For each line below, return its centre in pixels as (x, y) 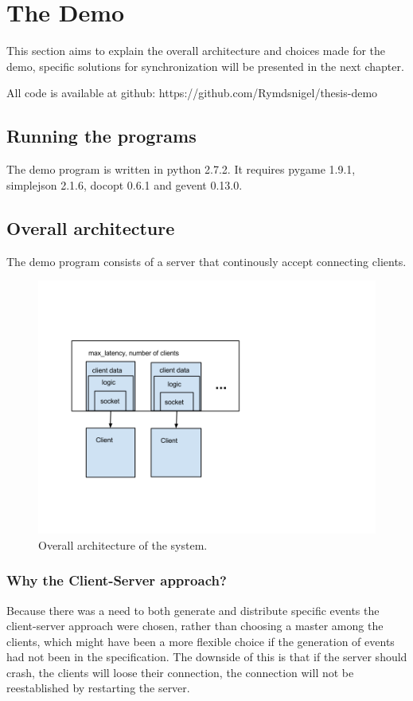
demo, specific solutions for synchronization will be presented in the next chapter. (205, 66)
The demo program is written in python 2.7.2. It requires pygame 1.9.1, (181, 169)
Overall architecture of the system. (123, 544)
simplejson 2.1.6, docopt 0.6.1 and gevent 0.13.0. (125, 184)
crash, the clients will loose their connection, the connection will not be (180, 672)
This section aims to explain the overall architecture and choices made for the (196, 51)
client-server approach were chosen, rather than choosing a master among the (195, 626)
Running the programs (101, 136)
